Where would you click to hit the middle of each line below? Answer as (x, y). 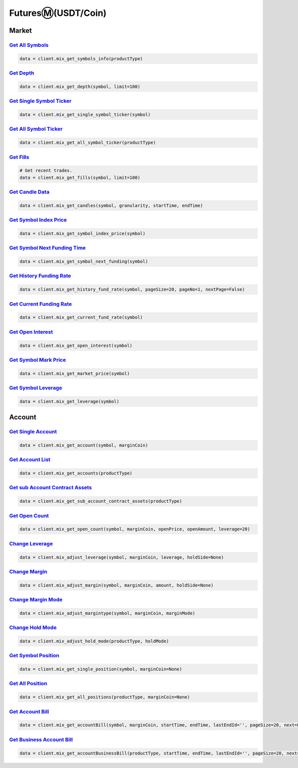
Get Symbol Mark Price (38, 360)
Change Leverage (31, 543)
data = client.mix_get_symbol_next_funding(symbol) (84, 262)
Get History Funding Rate (40, 276)
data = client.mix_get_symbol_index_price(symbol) (83, 233)
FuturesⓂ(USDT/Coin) (58, 13)
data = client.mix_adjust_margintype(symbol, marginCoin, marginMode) (108, 613)
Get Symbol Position (34, 656)
